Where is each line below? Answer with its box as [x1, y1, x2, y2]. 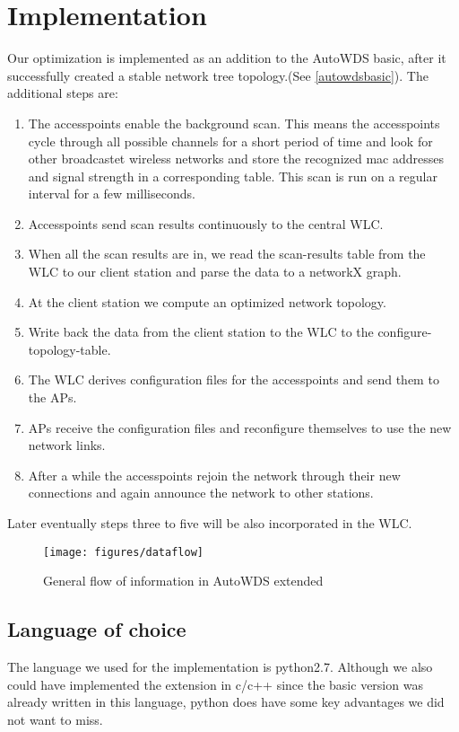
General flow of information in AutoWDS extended [43, 571, 324, 590]
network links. [28, 436, 106, 454]
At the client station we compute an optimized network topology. [28, 292, 386, 311]
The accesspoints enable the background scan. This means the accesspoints [28, 113, 440, 132]
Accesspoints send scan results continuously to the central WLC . [28, 214, 384, 233]
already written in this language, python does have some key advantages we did [7, 692, 445, 711]
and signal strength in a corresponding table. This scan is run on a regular [28, 166, 437, 185]
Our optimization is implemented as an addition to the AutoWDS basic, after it [7, 49, 446, 67]
